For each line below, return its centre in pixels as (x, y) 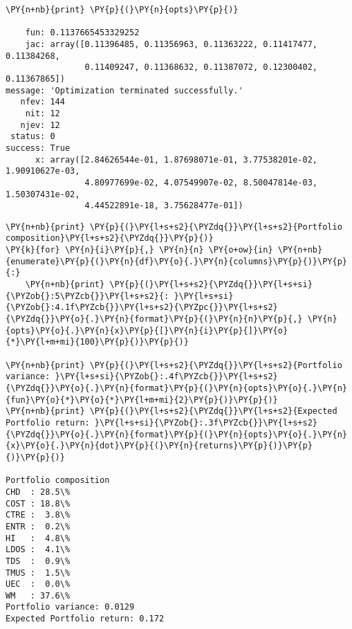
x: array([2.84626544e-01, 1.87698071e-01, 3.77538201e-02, (176, 159)
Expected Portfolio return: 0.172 (85, 619)
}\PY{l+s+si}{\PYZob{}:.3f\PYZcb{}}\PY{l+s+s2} (206, 422)
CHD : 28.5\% (38, 492)
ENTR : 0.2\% (38, 526)
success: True (38, 148)
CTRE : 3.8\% (38, 515)
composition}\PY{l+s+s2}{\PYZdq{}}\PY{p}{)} (110, 238)
